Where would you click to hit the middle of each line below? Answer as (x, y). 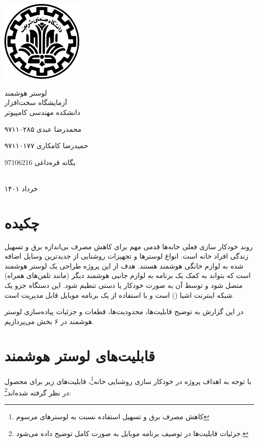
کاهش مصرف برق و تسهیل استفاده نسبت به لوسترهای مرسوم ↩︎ (113, 416)
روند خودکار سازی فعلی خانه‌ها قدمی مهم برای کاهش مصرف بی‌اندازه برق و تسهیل (129, 246)
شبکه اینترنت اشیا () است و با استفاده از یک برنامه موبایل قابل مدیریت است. (120, 295)
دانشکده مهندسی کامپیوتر (42, 112)
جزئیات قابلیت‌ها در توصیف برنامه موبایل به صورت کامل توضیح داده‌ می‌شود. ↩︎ (132, 433)
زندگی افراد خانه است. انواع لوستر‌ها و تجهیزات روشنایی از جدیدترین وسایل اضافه (127, 256)
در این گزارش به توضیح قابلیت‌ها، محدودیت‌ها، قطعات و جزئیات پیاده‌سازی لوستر (124, 311)
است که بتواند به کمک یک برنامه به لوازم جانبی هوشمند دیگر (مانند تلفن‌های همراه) (128, 275)
